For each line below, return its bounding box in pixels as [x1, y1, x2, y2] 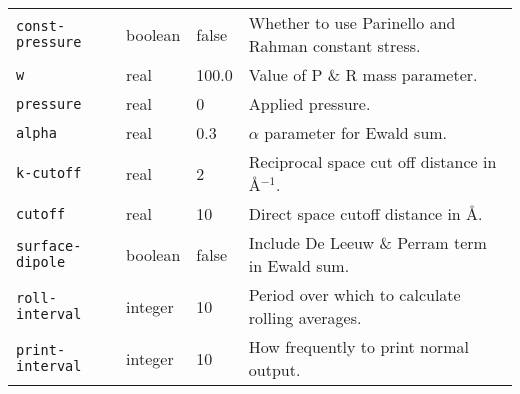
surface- [16, 238, 82, 254]
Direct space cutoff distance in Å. [248, 202, 483, 225]
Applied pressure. [248, 92, 371, 115]
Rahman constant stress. [248, 34, 421, 57]
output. [248, 358, 301, 381]
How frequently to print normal [248, 335, 469, 358]
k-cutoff [16, 165, 82, 181]
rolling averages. [248, 306, 362, 329]
